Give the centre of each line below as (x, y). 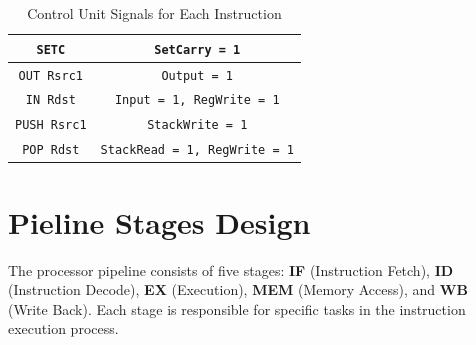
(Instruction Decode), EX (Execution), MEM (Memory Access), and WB (238, 289)
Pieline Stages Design (159, 221)
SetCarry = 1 (197, 49)
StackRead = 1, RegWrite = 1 (197, 150)
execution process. (63, 328)
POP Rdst (51, 150)
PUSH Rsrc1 (51, 125)
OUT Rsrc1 (51, 75)
